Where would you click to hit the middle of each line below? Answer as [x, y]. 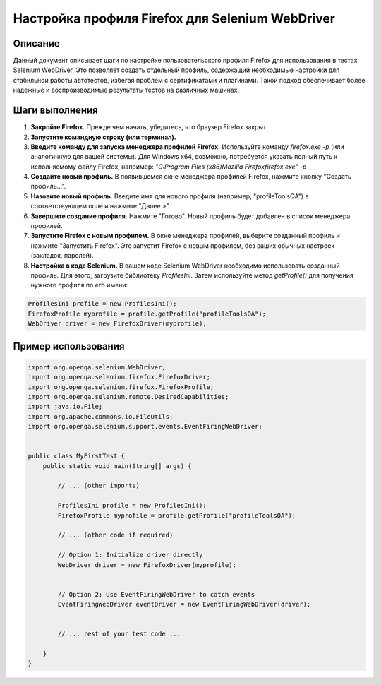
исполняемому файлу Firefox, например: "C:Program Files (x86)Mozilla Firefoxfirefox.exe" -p [169, 167]
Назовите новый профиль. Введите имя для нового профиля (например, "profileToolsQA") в [170, 196]
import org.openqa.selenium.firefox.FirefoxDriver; [119, 377]
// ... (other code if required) [115, 535]
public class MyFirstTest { [76, 456]
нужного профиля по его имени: [79, 285]
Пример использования [69, 346]
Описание [36, 43]
